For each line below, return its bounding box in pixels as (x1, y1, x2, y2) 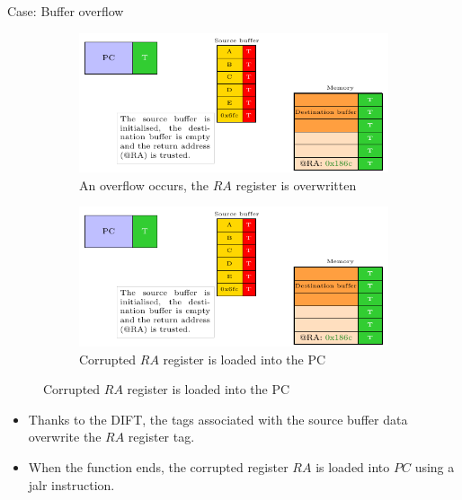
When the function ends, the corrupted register (28, 458, 289, 477)
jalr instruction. (28, 475, 115, 494)
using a (414, 458, 455, 477)
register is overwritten (235, 175, 357, 194)
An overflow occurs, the (79, 175, 209, 194)
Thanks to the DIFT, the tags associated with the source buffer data (28, 409, 408, 428)
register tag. (128, 427, 195, 446)
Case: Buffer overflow (7, 2, 124, 20)
